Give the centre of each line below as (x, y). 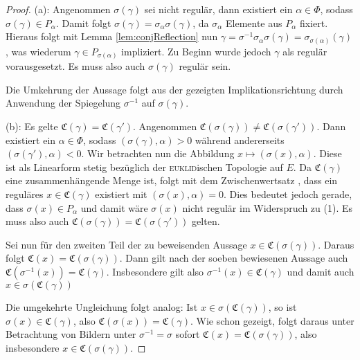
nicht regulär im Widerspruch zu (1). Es (268, 207)
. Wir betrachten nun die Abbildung (158, 153)
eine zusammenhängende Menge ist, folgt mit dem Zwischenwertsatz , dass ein (172, 180)
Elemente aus (254, 22)
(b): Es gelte (32, 126)
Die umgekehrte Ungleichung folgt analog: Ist (102, 306)
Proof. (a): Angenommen (58, 9)
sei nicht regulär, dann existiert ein (218, 9)
